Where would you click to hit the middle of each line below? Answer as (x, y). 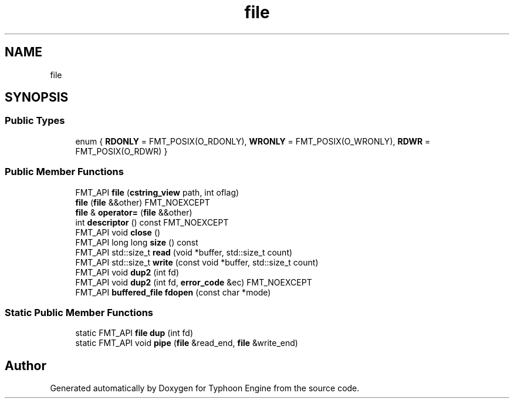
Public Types (35, 121)
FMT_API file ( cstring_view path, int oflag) (157, 192)
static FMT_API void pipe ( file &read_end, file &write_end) (187, 343)
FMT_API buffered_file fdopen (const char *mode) (173, 292)
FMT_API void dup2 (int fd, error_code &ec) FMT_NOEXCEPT (194, 282)
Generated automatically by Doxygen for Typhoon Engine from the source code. (205, 388)
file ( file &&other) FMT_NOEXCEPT (143, 202)
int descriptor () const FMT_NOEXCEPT (152, 222)
